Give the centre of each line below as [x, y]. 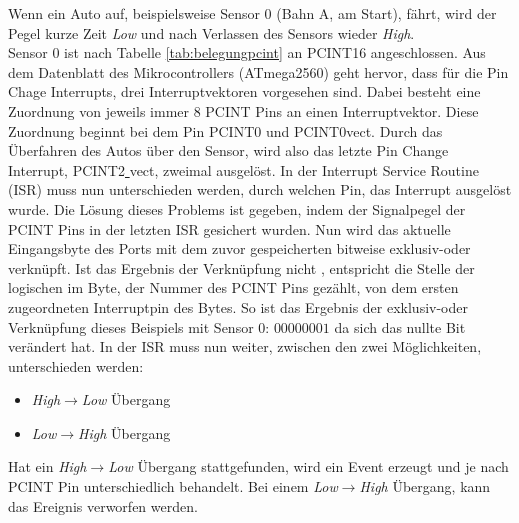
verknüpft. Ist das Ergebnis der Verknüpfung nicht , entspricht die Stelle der [241, 267]
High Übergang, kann [425, 486]
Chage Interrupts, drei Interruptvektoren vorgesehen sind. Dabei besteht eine [244, 91]
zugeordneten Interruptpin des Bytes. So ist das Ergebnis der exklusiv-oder [238, 306]
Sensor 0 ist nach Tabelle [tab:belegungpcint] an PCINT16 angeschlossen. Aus [247, 52]
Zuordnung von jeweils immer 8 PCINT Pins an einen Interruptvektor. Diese [243, 110]
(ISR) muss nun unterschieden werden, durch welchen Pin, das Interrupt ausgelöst [260, 189]
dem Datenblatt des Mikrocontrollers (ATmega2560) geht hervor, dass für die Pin [258, 71]
